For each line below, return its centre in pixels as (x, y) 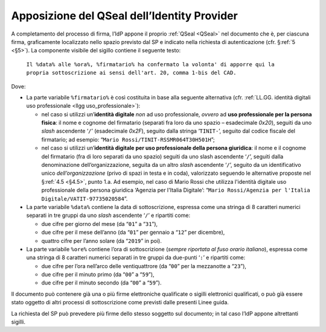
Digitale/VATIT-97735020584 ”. (85, 198)
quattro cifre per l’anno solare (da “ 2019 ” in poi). (102, 240)
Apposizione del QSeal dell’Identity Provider (124, 16)
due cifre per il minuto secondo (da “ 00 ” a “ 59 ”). (102, 283)
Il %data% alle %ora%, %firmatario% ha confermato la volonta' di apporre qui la (150, 64)
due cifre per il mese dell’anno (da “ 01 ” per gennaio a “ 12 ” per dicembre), (133, 233)
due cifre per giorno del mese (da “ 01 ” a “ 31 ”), (100, 224)
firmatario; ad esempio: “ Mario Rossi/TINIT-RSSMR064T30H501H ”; (128, 139)
